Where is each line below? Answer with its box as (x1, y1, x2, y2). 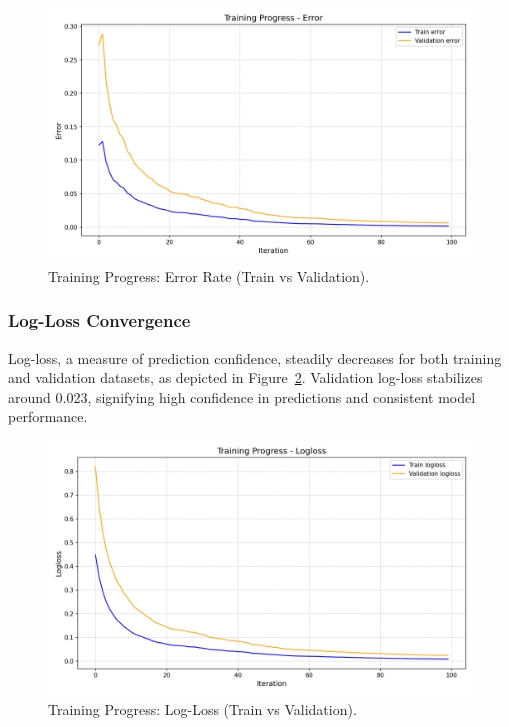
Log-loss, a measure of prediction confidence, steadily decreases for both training (8, 347, 502, 368)
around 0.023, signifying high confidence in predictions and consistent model (8, 386, 476, 407)
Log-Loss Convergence (8, 308, 191, 333)
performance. (8, 406, 88, 427)
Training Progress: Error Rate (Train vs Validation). (48, 265, 370, 286)
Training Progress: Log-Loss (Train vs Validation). (48, 698, 357, 719)
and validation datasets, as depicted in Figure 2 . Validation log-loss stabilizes (8, 367, 483, 388)
